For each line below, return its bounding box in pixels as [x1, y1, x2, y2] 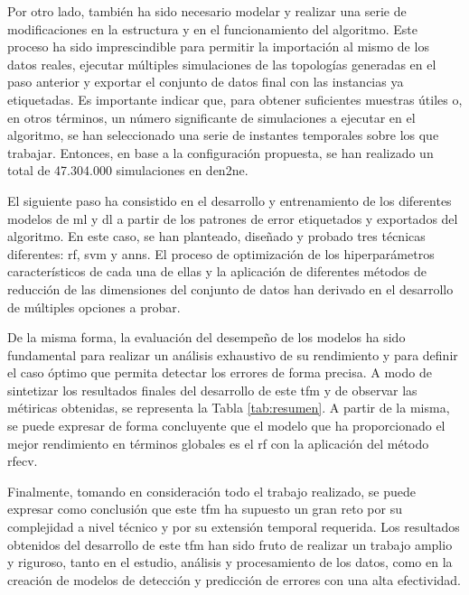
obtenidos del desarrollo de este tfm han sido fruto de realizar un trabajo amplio [7, 535, 453, 553]
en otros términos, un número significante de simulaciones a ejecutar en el [7, 107, 416, 126]
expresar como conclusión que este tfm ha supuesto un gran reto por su [7, 499, 402, 518]
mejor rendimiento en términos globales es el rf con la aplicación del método [7, 433, 429, 452]
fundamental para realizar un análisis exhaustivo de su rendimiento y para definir [7, 345, 458, 364]
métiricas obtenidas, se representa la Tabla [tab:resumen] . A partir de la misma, [7, 398, 450, 417]
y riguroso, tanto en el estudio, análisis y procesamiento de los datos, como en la [7, 553, 453, 572]
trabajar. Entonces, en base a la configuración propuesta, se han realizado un [7, 143, 434, 162]
